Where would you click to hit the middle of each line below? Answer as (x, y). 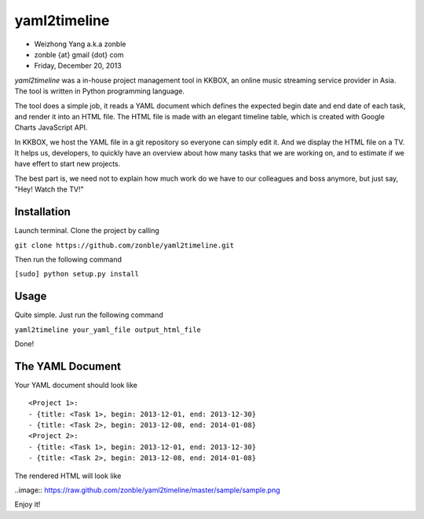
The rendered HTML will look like (68, 476)
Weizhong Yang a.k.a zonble (80, 44)
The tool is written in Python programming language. (99, 91)
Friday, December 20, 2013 (78, 66)
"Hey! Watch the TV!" (49, 189)
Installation (42, 212)
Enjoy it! (27, 504)
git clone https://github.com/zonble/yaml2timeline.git (124, 245)
